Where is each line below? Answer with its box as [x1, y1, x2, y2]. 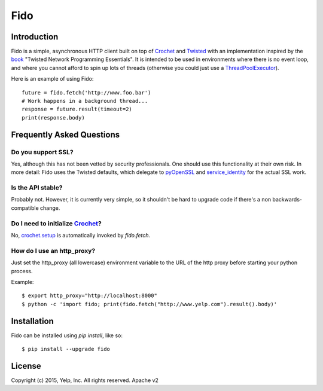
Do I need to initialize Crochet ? [11, 219, 102, 227]
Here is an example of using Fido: [11, 75, 94, 83]
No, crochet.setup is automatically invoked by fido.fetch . [11, 232, 151, 239]
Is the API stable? [11, 184, 63, 192]
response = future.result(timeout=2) [22, 106, 133, 113]
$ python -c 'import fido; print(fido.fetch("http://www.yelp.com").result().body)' [22, 301, 278, 307]
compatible [11, 204, 39, 212]
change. [39, 204, 60, 212]
